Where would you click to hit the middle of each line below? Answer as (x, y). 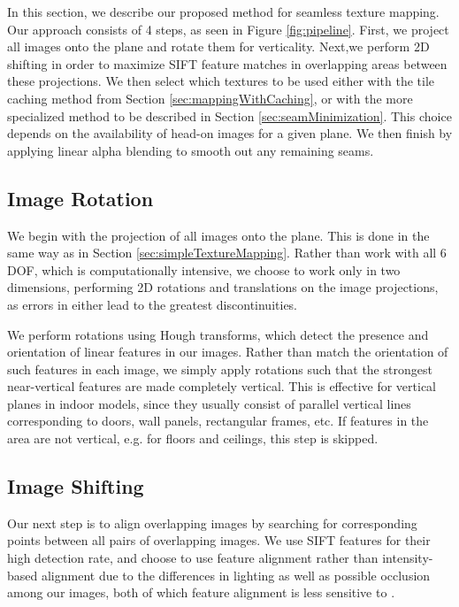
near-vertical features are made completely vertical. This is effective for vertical (222, 386)
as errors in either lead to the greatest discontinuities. (153, 304)
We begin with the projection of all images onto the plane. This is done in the (218, 235)
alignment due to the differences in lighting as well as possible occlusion (236, 575)
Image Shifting (76, 486)
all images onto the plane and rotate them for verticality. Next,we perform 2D (218, 46)
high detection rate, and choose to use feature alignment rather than (193, 558)
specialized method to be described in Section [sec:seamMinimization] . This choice (229, 115)
